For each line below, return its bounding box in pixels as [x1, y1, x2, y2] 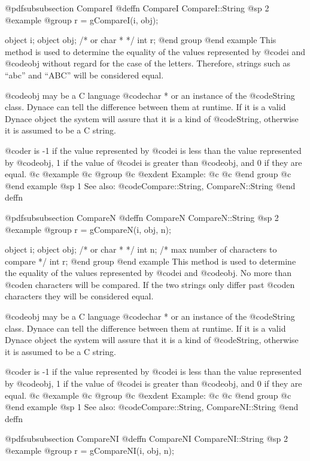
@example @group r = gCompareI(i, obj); [5, 13, 159, 26]
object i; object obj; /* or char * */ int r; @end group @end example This [5, 34, 276, 46]
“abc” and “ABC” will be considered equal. [5, 68, 164, 81]
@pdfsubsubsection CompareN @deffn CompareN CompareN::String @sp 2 [5, 211, 279, 223]
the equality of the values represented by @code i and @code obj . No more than [5, 266, 292, 279]
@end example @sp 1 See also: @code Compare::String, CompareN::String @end [5, 179, 296, 192]
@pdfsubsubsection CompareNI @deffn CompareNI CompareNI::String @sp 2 [5, 432, 288, 445]
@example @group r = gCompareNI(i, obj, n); [5, 444, 174, 456]
